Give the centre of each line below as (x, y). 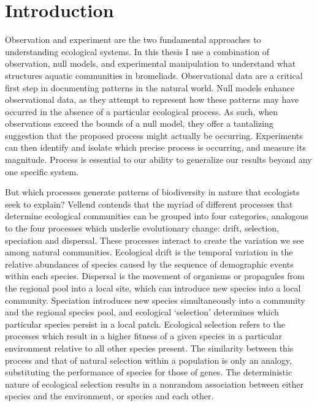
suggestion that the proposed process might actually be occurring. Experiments (154, 135)
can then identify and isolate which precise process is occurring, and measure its (155, 147)
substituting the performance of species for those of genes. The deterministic (149, 372)
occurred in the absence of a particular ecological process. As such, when (142, 111)
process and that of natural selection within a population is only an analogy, (148, 360)
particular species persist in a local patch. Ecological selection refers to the (145, 324)
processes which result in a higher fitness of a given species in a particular (143, 336)
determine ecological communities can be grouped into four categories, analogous (157, 216)
